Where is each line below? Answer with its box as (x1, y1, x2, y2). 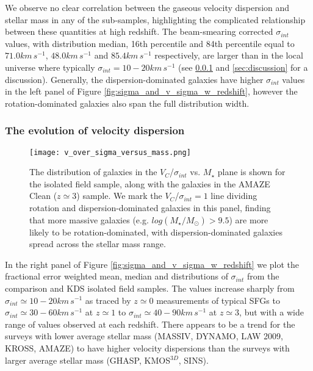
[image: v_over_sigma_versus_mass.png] (29, 148, 191, 157)
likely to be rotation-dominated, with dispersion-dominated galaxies (29, 225, 282, 238)
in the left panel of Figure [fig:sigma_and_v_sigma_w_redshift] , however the (5, 85, 298, 98)
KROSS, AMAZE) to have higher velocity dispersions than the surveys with (5, 341, 290, 354)
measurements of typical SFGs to (156, 294, 280, 306)
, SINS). (178, 353, 209, 366)
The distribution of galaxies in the (29, 165, 157, 178)
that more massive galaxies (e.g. (29, 213, 149, 226)
